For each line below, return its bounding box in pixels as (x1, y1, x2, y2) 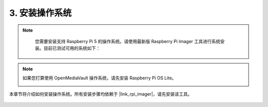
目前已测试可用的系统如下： (43, 45, 100, 52)
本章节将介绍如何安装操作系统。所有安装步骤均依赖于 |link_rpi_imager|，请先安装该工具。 (9, 91, 192, 97)
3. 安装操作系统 (9, 7, 72, 18)
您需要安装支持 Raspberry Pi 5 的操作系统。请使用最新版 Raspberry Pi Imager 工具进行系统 (35, 38, 221, 44)
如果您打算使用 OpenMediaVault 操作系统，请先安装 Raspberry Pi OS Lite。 (22, 75, 176, 81)
